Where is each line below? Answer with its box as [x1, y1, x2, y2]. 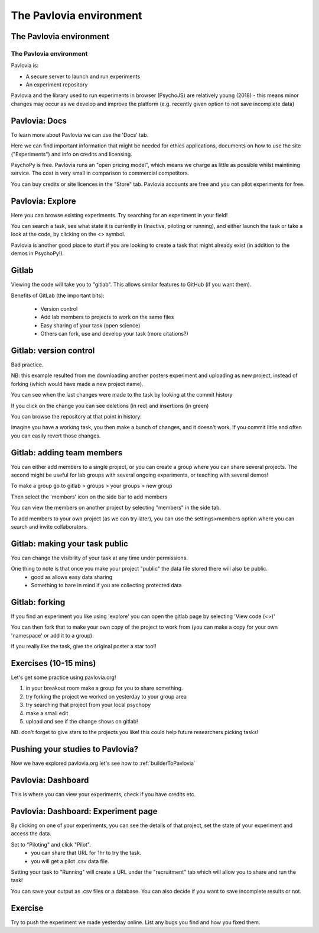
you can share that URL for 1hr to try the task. [31, 850, 142, 857]
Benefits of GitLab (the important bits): [11, 292, 105, 299]
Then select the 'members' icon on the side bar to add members [11, 493, 168, 500]
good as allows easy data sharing [31, 573, 113, 580]
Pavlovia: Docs [11, 115, 67, 126]
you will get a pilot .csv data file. [31, 857, 109, 864]
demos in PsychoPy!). [11, 250, 64, 257]
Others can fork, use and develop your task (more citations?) [40, 330, 188, 337]
